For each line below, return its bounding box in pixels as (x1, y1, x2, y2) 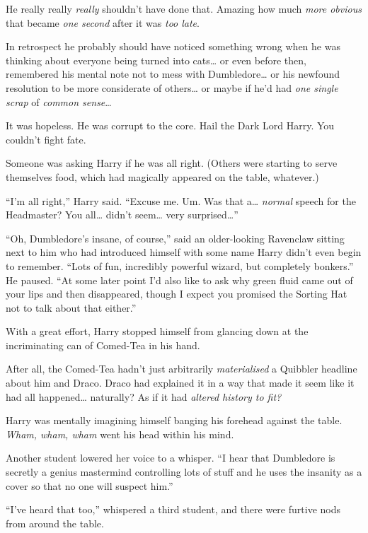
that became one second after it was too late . (6, 15, 200, 30)
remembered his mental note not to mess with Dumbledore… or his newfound (6, 66, 340, 81)
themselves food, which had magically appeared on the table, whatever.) (6, 169, 319, 184)
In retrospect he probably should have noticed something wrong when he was (6, 39, 340, 54)
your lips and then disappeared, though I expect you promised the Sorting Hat (6, 286, 347, 301)
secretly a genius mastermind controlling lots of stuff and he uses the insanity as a (6, 464, 362, 479)
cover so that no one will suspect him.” (6, 478, 173, 493)
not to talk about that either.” (6, 300, 137, 315)
